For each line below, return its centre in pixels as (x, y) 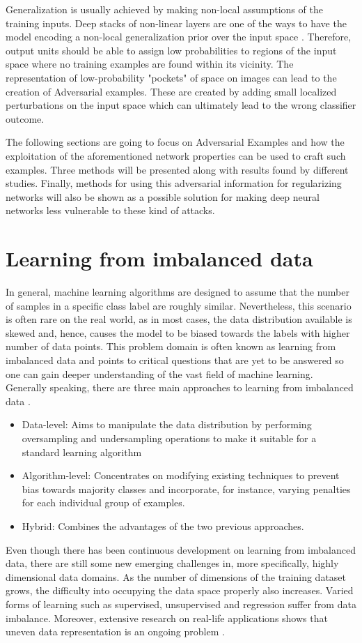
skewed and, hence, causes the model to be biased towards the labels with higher (178, 332)
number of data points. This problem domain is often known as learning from (171, 346)
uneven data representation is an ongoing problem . (115, 631)
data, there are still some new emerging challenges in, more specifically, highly (172, 563)
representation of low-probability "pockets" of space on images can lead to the (171, 77)
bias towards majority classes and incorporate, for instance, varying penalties (186, 489)
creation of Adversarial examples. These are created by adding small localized (171, 91)
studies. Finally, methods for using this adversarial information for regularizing (174, 183)
